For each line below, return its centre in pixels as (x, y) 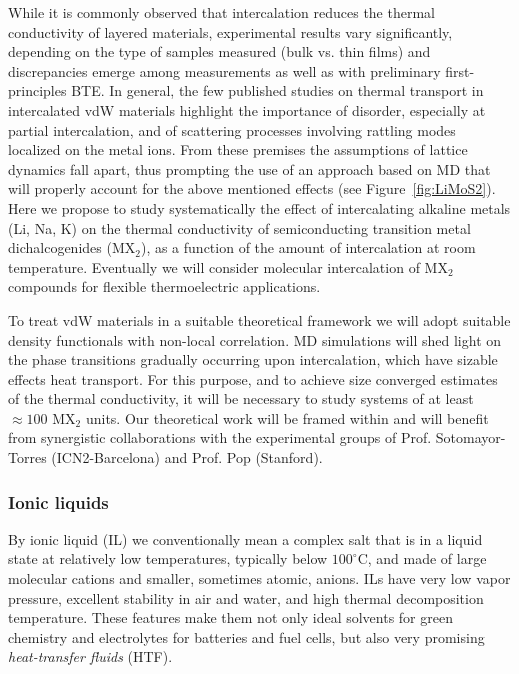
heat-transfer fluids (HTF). (90, 656)
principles (37, 90)
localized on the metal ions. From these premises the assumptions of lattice (238, 149)
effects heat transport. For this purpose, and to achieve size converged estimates (253, 378)
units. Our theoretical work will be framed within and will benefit (287, 417)
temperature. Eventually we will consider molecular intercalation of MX (228, 266)
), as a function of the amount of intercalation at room (308, 247)
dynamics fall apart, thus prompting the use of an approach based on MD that (249, 168)
